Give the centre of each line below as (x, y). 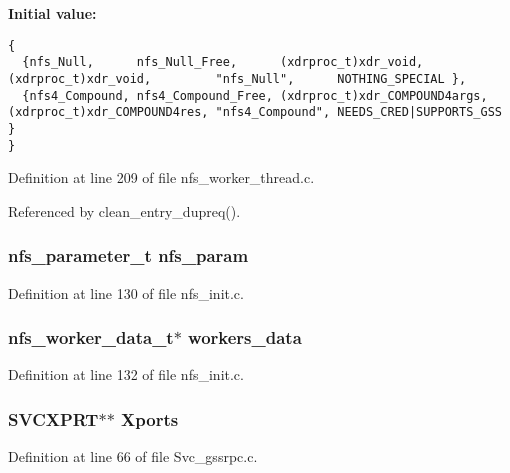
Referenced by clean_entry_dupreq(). (124, 210)
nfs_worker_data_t (91, 337)
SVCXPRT (53, 418)
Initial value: (52, 13)
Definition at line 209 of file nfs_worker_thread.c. (161, 177)
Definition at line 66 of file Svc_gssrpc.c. (133, 456)
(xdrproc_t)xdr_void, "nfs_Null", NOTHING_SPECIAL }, (237, 78)
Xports (150, 418)
